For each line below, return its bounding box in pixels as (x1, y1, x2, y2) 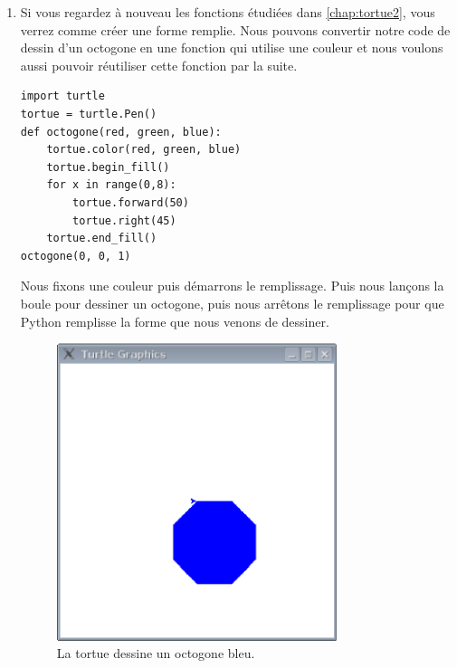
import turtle (20, 90, 105, 103)
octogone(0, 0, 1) (20, 249, 131, 262)
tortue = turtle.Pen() (20, 107, 157, 120)
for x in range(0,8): (46, 178, 176, 192)
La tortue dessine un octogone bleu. (56, 644, 255, 663)
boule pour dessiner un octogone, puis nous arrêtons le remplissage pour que (20, 293, 444, 312)
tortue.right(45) (72, 214, 176, 227)
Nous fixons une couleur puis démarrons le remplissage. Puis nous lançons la (20, 276, 444, 295)
